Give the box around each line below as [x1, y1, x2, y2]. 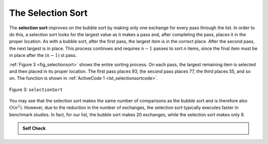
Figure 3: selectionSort [9, 87, 63, 93]
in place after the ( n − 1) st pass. [9, 52, 77, 58]
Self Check [22, 125, 46, 131]
